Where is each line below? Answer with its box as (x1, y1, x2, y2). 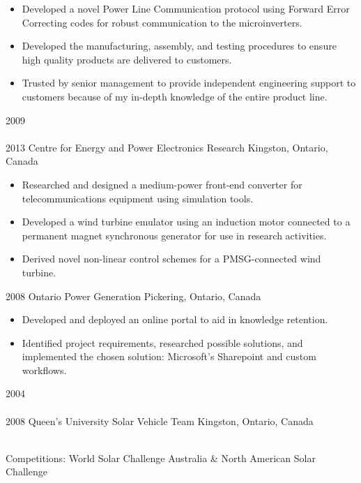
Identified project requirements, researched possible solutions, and (22, 335, 303, 350)
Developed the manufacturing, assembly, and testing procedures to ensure (22, 38, 337, 53)
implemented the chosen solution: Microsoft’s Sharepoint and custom (22, 349, 316, 364)
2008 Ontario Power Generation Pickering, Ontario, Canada (6, 288, 261, 303)
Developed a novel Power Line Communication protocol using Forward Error (22, 1, 350, 15)
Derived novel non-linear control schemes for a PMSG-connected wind (22, 251, 321, 266)
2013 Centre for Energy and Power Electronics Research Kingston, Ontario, (6, 140, 328, 154)
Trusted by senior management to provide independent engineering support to (22, 75, 356, 90)
